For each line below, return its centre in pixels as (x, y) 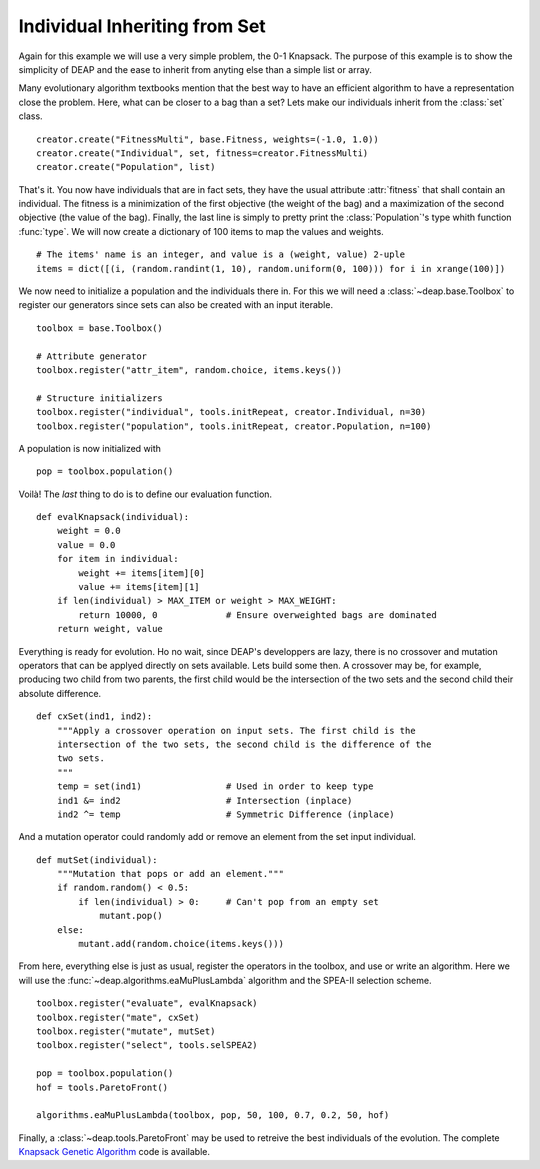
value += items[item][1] (139, 587)
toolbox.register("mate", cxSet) (118, 1017)
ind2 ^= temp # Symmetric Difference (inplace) (225, 814)
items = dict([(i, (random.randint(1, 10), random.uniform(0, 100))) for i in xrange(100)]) (271, 268)
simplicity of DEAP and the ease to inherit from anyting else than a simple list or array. (195, 69)
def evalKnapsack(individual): (113, 517)
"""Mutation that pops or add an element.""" (170, 874)
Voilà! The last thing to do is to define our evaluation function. (145, 494)
